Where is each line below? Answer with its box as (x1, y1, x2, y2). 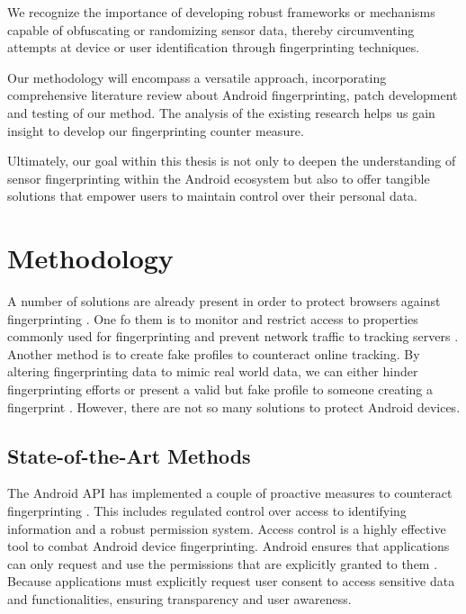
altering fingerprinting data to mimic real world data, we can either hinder (7, 362, 418, 381)
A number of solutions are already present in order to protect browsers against (7, 292, 441, 311)
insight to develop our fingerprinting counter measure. (7, 121, 304, 140)
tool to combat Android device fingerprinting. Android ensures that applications (7, 537, 450, 555)
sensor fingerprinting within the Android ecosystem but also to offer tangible (7, 168, 430, 187)
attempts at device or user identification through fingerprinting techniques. (7, 38, 420, 57)
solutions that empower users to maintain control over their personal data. (7, 186, 418, 205)
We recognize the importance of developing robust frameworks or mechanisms (7, 3, 435, 21)
